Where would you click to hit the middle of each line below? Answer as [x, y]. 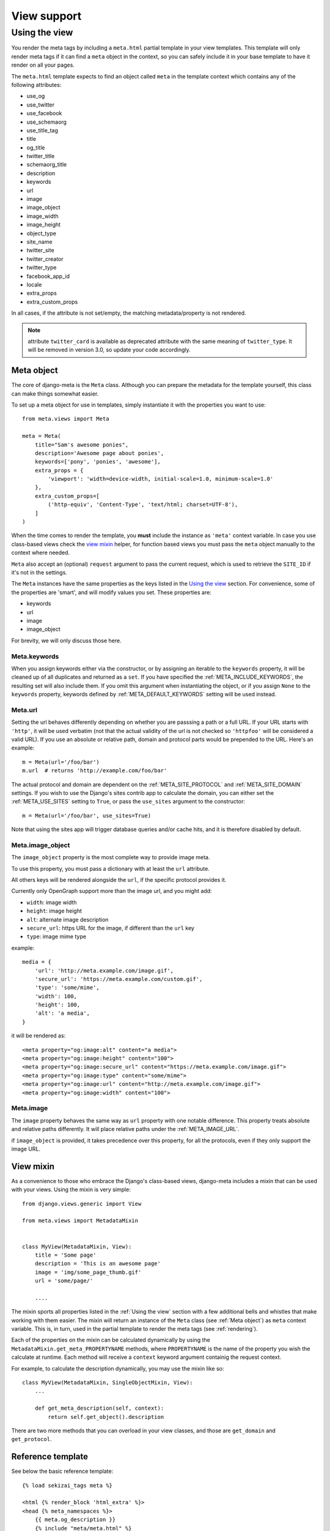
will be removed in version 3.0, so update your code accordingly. [109, 350]
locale [34, 284]
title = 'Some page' [65, 1255]
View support [46, 16]
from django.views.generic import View [82, 1204]
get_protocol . [31, 1439]
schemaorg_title [47, 165]
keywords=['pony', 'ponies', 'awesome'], [98, 462]
